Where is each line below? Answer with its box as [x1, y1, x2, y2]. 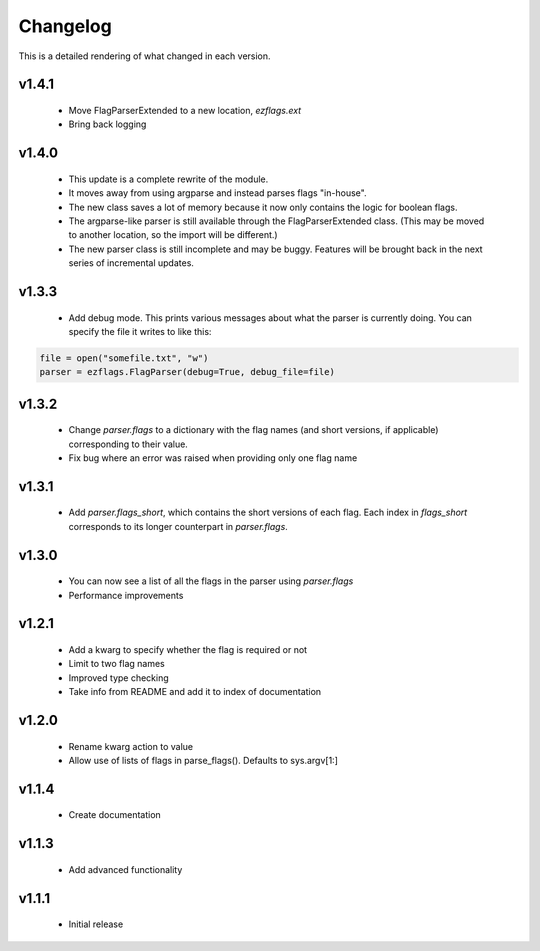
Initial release [68, 918, 124, 930]
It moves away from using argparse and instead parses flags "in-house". [68, 187, 367, 199]
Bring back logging [68, 118, 147, 130]
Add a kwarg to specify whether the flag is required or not [68, 644, 308, 656]
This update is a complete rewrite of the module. [68, 173, 269, 185]
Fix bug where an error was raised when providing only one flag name [68, 452, 358, 464]
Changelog [18, 15, 112, 37]
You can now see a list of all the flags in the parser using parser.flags [68, 575, 354, 587]
